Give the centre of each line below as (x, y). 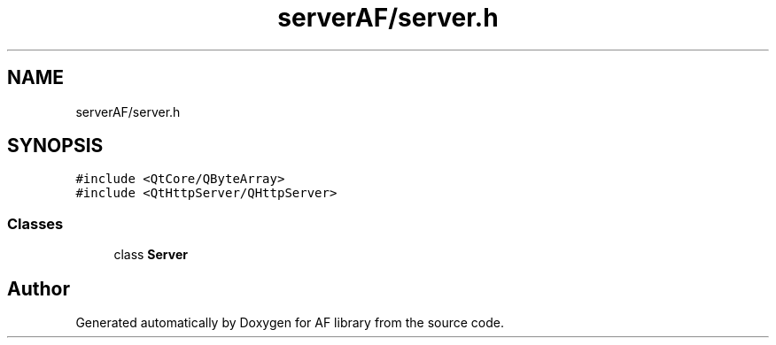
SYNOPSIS (55, 146)
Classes (35, 223)
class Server (151, 255)
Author (39, 288)
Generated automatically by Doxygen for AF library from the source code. (290, 323)
